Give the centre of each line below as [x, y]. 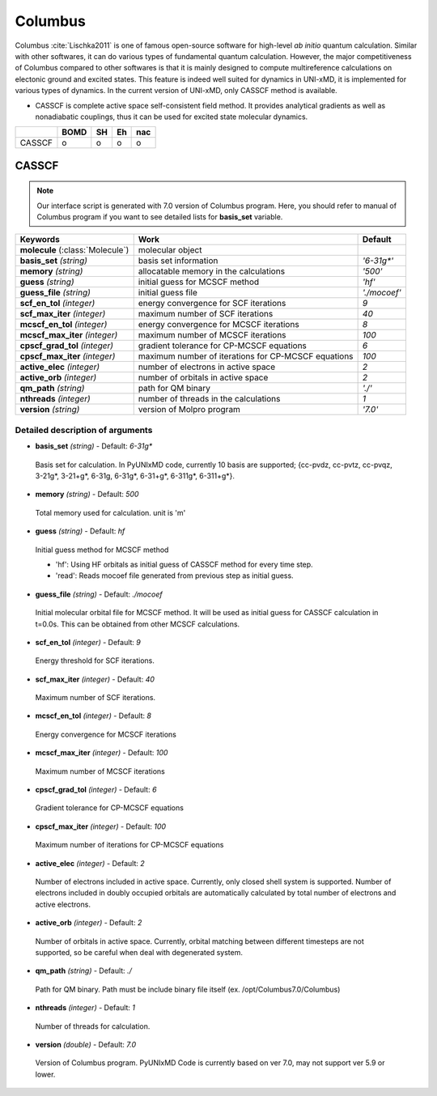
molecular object [170, 250]
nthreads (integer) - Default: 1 [85, 1008]
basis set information [178, 261]
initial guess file [168, 293]
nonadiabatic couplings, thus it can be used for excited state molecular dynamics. [172, 117]
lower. [45, 1074]
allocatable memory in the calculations [212, 271]
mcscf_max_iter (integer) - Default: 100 [102, 753]
